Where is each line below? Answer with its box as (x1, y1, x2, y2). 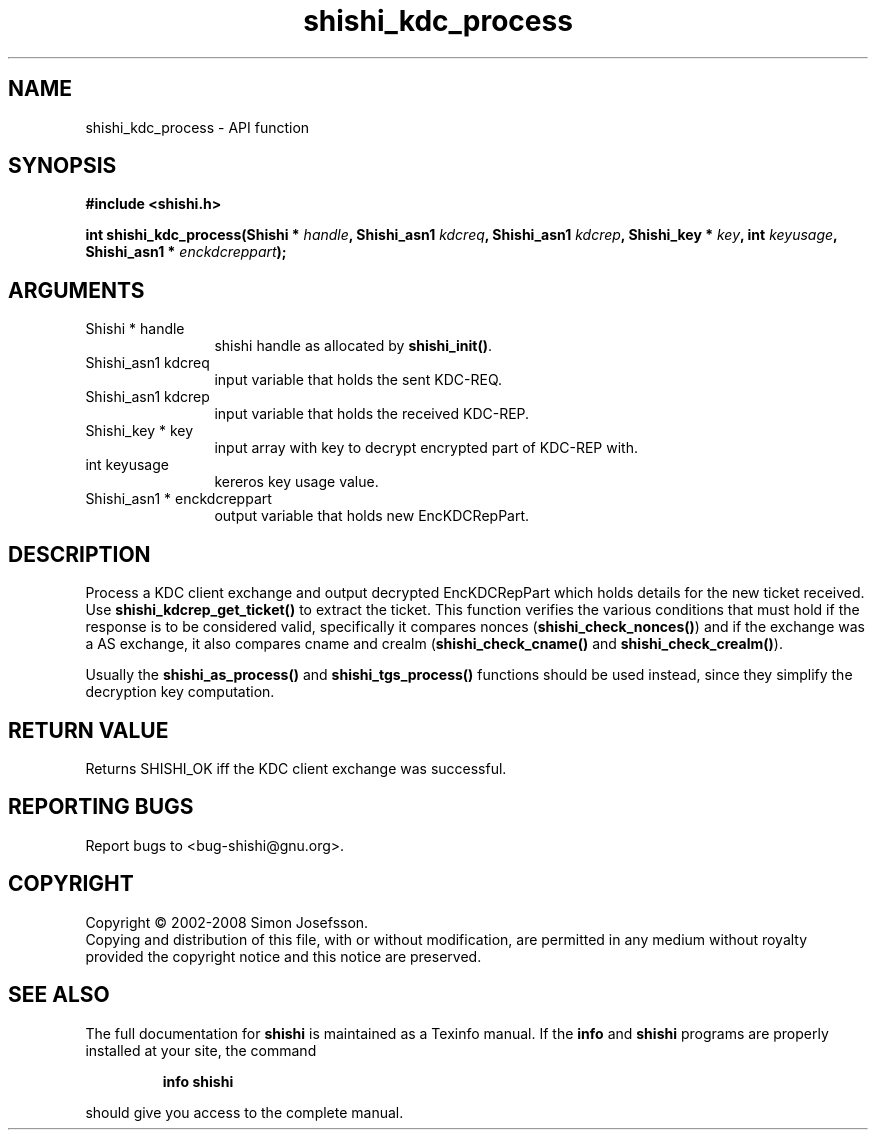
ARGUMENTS (8, 277, 145, 303)
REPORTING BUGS (8, 794, 194, 820)
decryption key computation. (85, 683, 275, 701)
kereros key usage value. (214, 473, 379, 491)
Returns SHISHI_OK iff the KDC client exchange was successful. (85, 759, 507, 777)
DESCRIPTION (8, 541, 151, 567)
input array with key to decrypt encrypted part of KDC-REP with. (214, 439, 638, 457)
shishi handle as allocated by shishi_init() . (214, 337, 492, 355)
